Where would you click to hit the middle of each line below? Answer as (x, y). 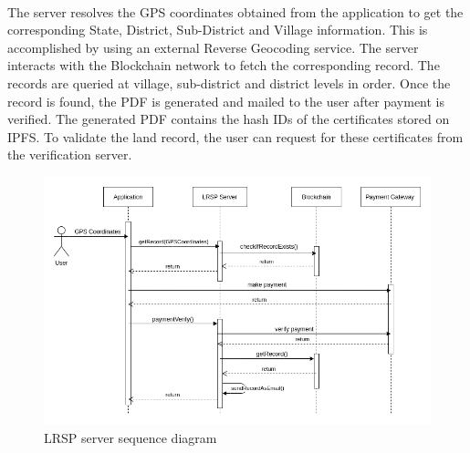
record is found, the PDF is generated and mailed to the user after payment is (226, 101)
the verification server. (70, 154)
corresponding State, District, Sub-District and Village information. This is (218, 30)
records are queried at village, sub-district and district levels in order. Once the (229, 82)
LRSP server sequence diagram (131, 437)
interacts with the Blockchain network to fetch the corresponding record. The (224, 65)
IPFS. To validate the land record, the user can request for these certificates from (235, 136)
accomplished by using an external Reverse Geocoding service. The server (213, 47)
